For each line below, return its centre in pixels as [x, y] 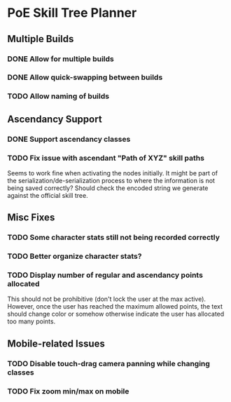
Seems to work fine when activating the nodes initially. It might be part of [113, 173]
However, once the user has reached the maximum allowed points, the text [115, 307]
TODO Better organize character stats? [75, 256]
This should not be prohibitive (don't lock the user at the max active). [107, 299]
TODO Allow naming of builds [58, 96]
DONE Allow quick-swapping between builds [85, 77]
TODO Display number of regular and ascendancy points [105, 275]
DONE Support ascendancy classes [69, 139]
